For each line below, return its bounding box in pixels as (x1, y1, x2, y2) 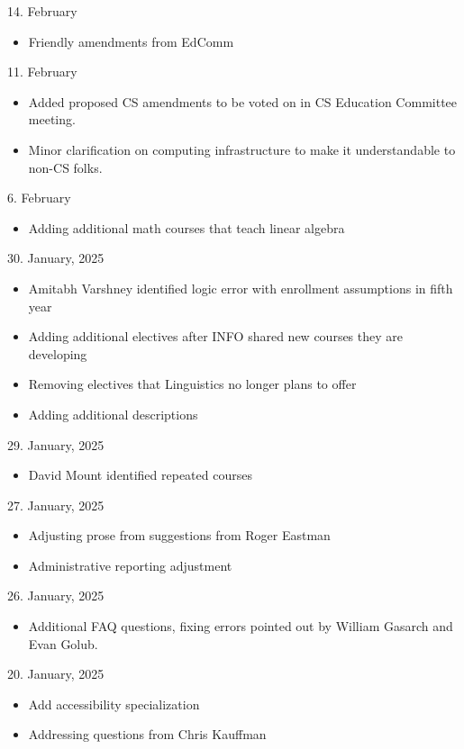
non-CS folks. (28, 158, 103, 176)
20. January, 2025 (7, 664, 105, 683)
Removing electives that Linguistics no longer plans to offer (28, 374, 357, 393)
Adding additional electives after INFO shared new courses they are (28, 327, 403, 346)
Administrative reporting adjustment (28, 555, 232, 574)
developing (28, 344, 87, 363)
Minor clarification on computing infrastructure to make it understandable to (28, 140, 456, 158)
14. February (7, 2, 77, 20)
